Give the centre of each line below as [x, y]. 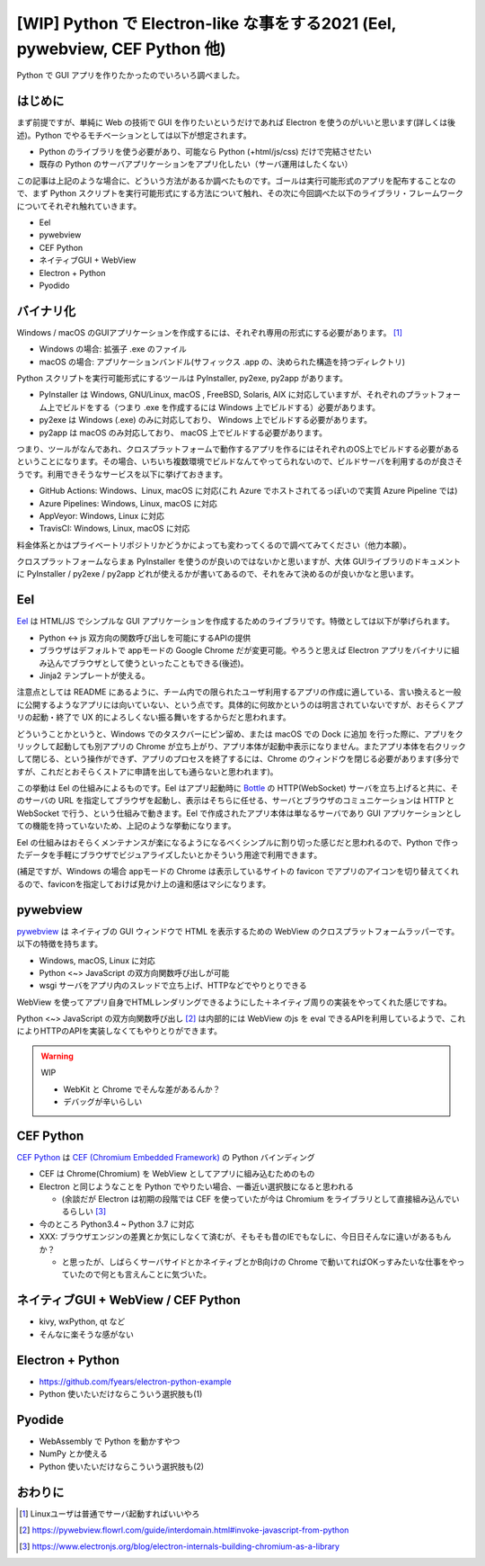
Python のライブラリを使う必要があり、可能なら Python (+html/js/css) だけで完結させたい [205, 152]
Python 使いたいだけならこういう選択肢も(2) [122, 1466]
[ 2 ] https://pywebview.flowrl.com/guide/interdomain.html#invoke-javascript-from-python [184, 1530]
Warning [57, 1056]
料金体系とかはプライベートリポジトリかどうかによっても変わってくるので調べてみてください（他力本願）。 [214, 545]
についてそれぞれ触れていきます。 [79, 206]
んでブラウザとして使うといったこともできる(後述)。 [151, 663]
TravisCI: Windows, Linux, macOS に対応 [115, 528]
